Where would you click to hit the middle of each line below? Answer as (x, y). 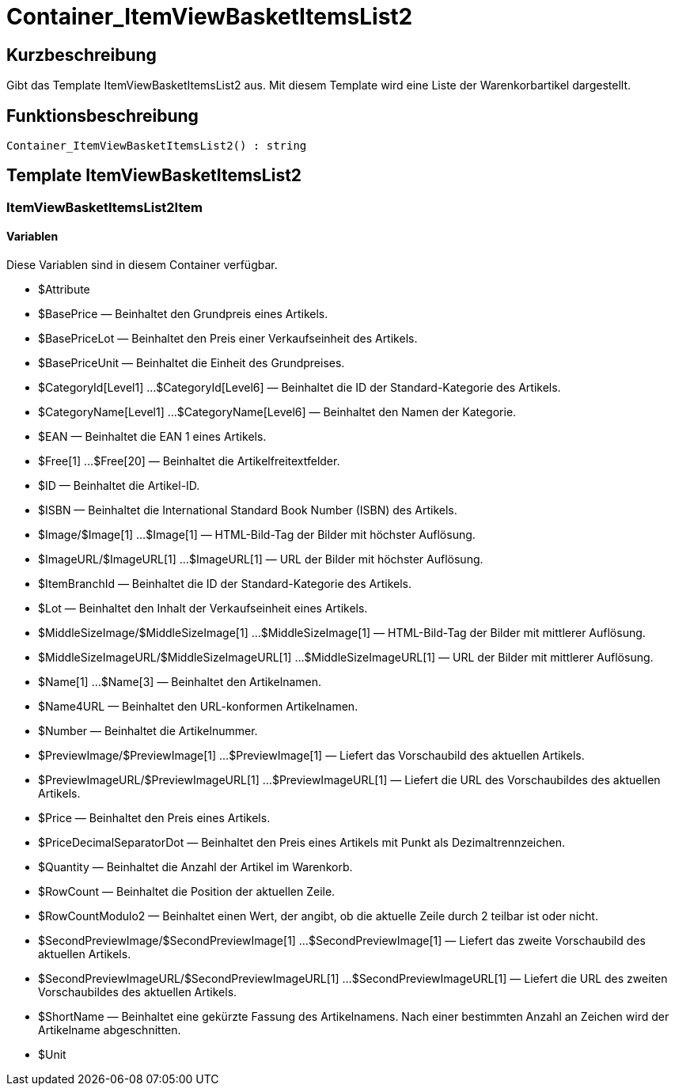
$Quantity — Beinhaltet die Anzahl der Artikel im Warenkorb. (195, 867)
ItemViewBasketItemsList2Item (104, 207)
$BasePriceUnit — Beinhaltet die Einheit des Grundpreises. (192, 363)
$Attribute (64, 290)
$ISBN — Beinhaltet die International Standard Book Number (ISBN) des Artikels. (248, 510)
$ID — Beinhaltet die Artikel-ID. (119, 486)
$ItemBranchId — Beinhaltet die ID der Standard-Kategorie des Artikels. (225, 584)
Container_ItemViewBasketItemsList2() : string (157, 146)
